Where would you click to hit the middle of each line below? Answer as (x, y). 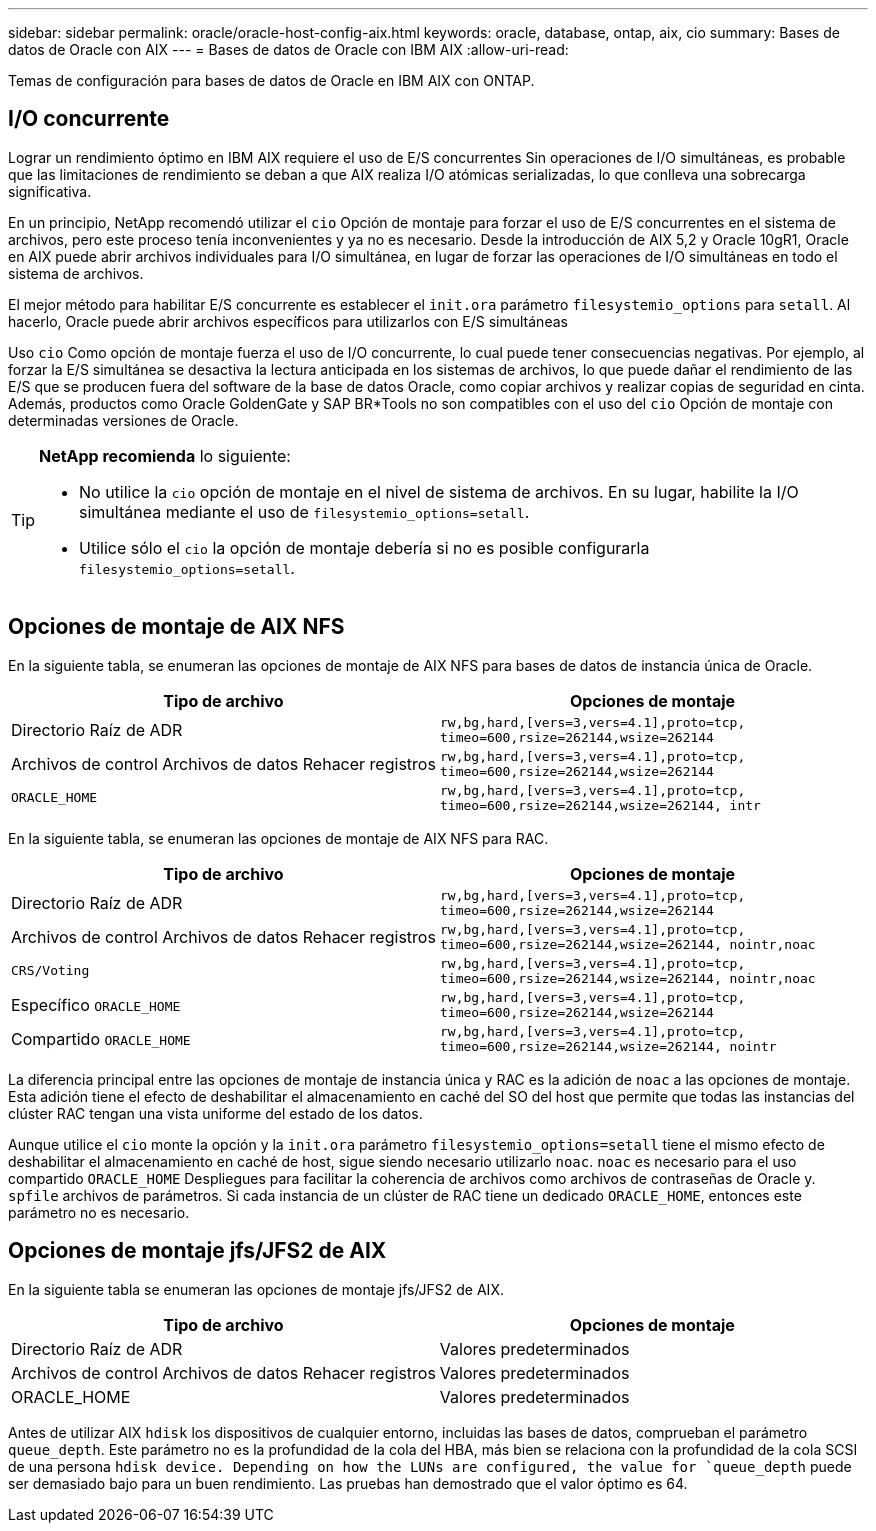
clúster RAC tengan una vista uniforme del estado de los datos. (215, 1113)
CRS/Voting (50, 971)
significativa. (50, 191)
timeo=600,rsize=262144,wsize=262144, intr (600, 805)
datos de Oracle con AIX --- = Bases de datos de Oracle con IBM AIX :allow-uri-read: (288, 49)
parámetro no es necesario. (99, 1212)
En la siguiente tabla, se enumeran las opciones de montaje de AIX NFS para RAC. (278, 838)
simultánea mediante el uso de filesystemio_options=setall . (304, 511)
